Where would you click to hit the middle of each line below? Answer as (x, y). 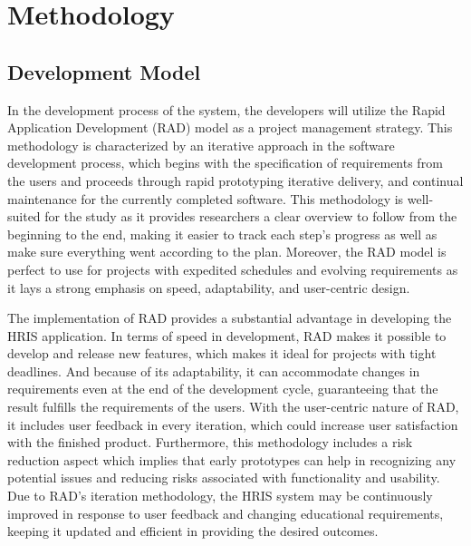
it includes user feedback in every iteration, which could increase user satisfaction (233, 424)
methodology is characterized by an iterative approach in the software (201, 145)
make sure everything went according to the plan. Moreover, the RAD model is (227, 252)
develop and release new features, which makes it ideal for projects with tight (222, 353)
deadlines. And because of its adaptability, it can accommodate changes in (214, 370)
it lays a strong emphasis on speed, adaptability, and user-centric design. (209, 287)
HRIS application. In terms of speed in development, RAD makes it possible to (227, 335)
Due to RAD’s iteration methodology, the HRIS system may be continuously (220, 496)
